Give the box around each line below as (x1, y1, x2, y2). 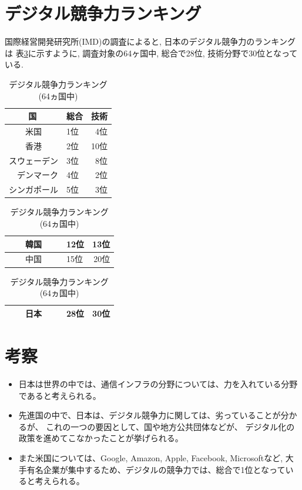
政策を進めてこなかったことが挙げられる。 (18, 432, 183, 444)
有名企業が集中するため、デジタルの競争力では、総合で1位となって (26, 463, 286, 475)
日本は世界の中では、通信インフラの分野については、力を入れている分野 (18, 377, 298, 390)
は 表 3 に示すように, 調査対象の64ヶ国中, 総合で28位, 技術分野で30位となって (5, 46, 298, 59)
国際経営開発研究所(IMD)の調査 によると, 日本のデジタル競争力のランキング (5, 35, 296, 48)
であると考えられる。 (18, 389, 101, 401)
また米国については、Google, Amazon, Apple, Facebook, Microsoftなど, (18, 451, 283, 464)
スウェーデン (9, 154, 58, 166)
